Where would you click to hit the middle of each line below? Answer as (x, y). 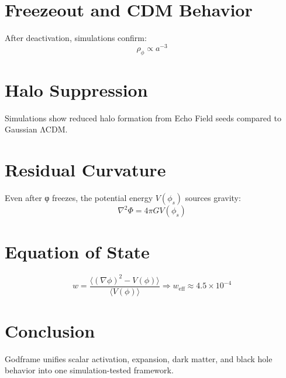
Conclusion (50, 330)
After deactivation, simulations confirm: (76, 38)
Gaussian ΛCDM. (36, 129)
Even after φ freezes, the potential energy (79, 198)
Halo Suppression (76, 89)
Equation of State (77, 252)
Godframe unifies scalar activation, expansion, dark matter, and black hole (139, 358)
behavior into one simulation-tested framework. (89, 370)
